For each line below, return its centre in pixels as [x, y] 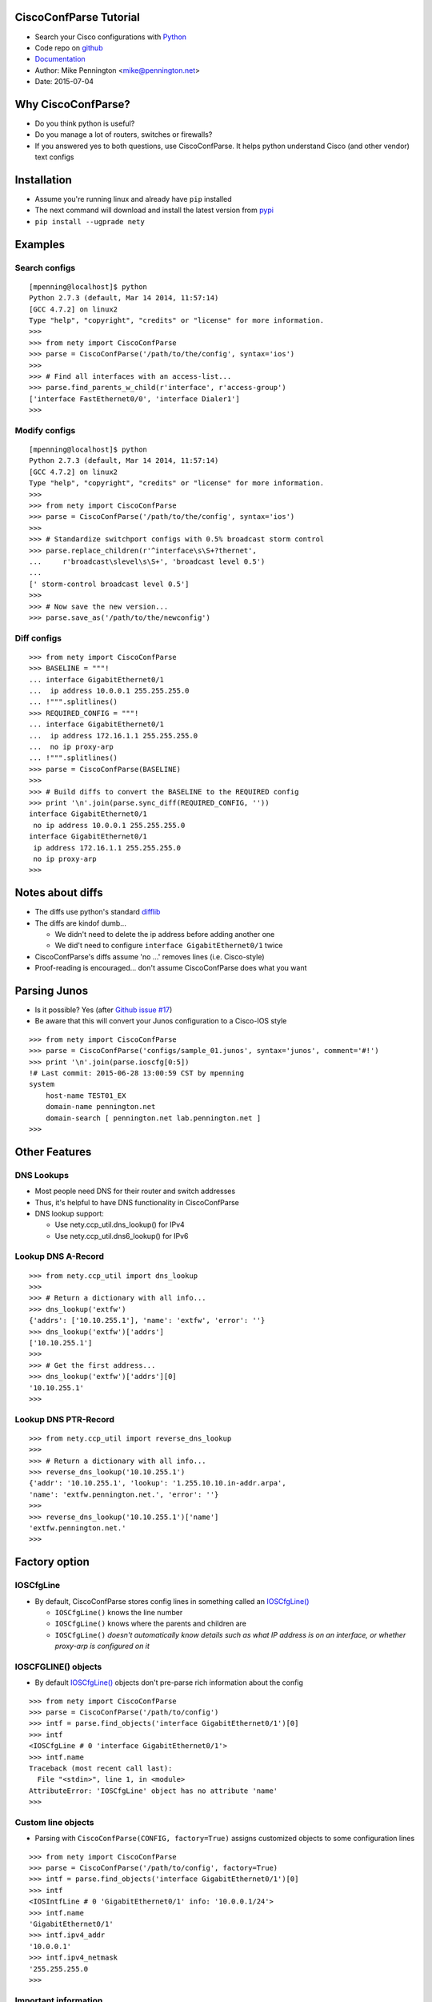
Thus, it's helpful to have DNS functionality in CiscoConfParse [137, 1202]
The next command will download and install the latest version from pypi [154, 210]
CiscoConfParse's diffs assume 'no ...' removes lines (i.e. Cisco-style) [150, 956]
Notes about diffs [59, 893]
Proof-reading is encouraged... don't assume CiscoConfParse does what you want [171, 968]
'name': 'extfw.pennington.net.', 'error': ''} [124, 1494]
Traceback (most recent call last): [101, 1769]
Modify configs [45, 430]
